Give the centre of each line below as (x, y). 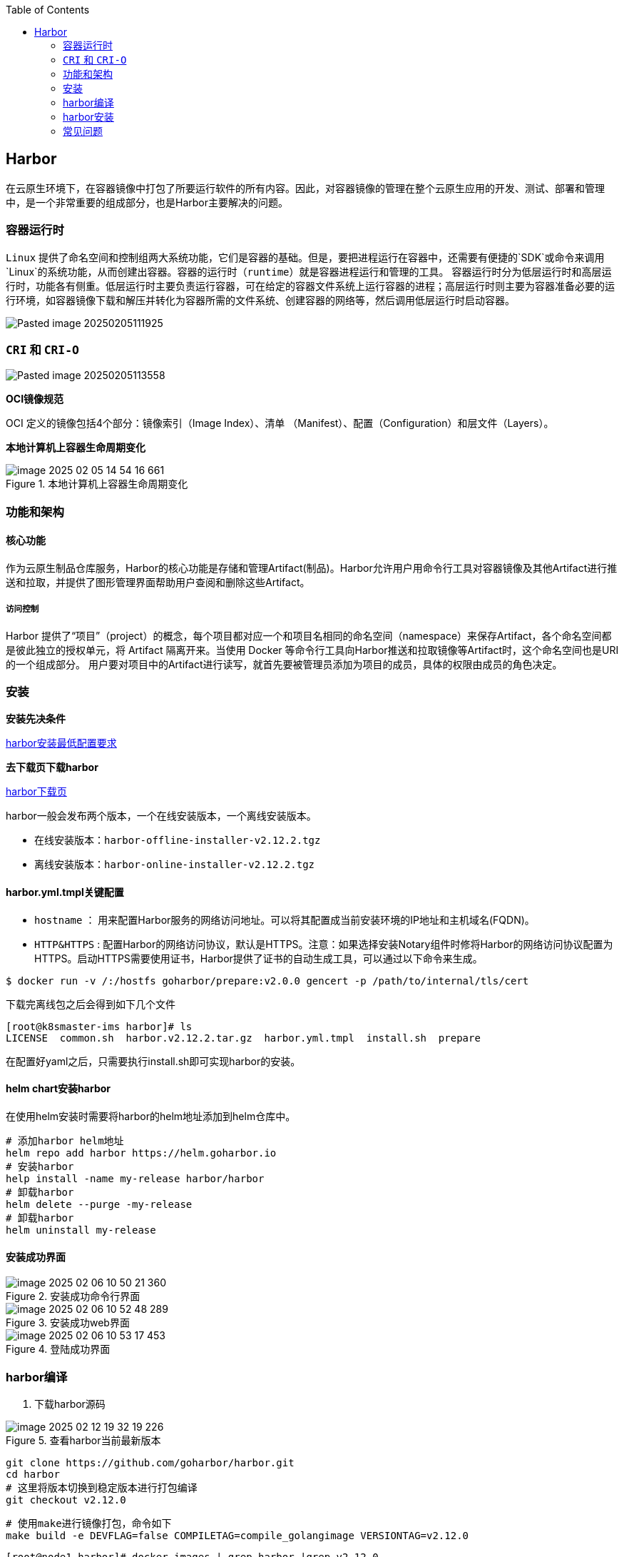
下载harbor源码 (70, 1404)
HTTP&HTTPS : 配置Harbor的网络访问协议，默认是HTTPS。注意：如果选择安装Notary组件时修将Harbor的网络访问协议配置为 (324, 944)
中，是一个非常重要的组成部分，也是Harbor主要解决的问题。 (147, 202)
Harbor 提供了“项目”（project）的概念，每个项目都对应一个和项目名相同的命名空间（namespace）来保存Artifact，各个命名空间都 (309, 635)
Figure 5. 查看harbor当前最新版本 (83, 1440)
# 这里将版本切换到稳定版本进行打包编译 (102, 1487)
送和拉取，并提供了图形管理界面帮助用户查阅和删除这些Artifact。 (158, 582)
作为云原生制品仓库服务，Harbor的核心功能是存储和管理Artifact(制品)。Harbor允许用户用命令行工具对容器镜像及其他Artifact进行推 (312, 568)
